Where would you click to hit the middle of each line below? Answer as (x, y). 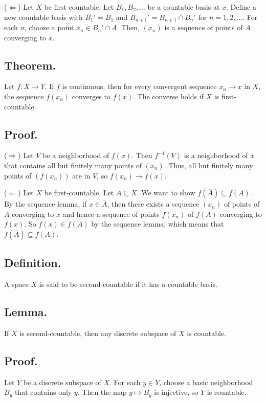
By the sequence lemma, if (46, 204)
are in (81, 175)
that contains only (43, 392)
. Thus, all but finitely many (208, 165)
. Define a (241, 7)
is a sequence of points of (204, 27)
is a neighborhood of (216, 155)
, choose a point (49, 27)
